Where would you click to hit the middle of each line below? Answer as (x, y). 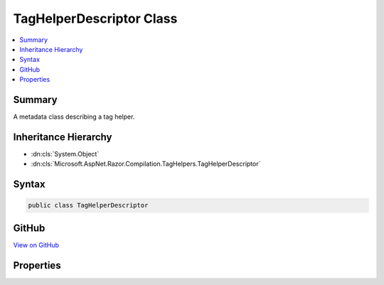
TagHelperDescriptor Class (95, 18)
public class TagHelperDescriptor (88, 205)
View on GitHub (36, 244)
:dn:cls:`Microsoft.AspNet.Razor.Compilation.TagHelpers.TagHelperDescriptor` (146, 164)
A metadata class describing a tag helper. (74, 117)
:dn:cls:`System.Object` (65, 154)
